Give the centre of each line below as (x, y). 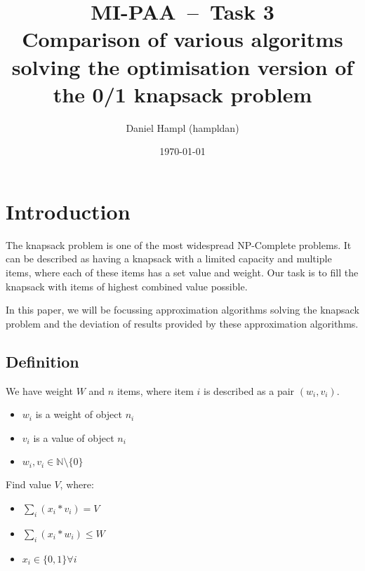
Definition (42, 361)
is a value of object (74, 437)
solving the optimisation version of (182, 66)
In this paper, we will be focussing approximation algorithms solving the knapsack (182, 310)
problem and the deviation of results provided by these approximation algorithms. (182, 323)
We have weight (40, 390)
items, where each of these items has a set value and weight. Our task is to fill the (182, 272)
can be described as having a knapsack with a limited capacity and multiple (169, 258)
